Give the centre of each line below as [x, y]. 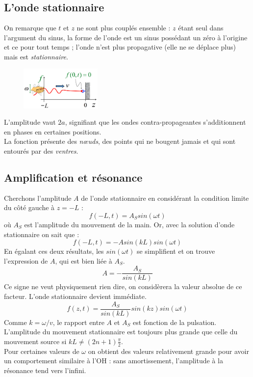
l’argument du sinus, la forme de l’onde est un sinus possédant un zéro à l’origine [126, 37]
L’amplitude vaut [30, 122]
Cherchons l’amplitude [38, 198]
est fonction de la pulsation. [175, 322]
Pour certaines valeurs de [42, 351]
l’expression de [26, 260]
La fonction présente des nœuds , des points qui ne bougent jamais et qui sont [120, 141]
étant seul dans [201, 28]
